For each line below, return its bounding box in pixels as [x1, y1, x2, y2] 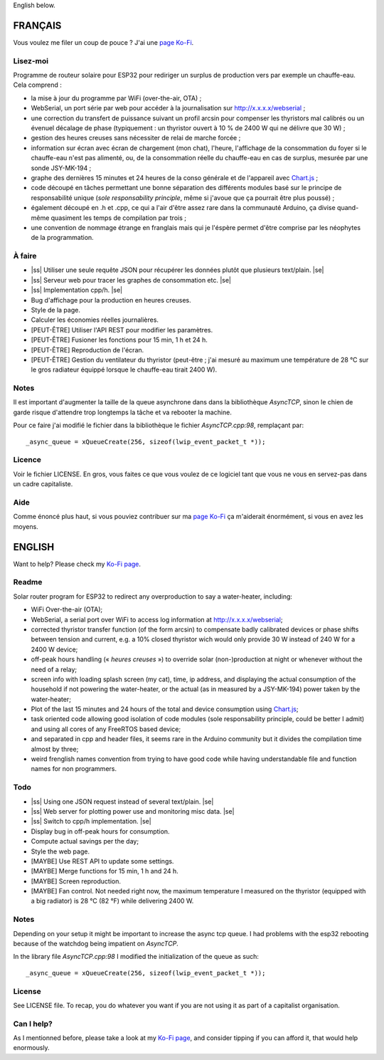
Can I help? [13, 1019, 53, 1029]
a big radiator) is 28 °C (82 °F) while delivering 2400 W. [31, 897, 194, 906]
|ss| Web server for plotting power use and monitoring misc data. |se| [31, 807, 235, 815]
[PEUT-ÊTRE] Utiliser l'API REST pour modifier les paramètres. [31, 325, 213, 334]
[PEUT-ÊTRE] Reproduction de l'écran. [31, 345, 144, 354]
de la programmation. [31, 233, 94, 242]
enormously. [13, 1044, 50, 1052]
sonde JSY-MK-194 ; [31, 164, 92, 172]
